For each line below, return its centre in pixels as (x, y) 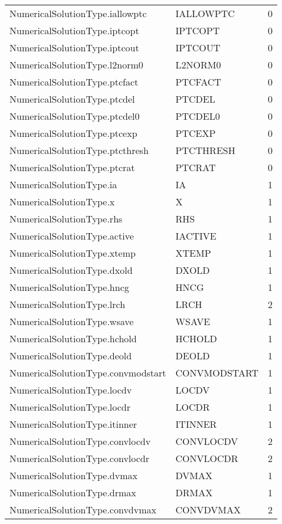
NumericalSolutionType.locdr (70, 407)
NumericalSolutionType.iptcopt (74, 30)
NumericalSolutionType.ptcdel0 (75, 116)
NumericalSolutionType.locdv (71, 390)
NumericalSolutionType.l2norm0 (76, 65)
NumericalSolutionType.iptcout (74, 48)
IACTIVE (196, 236)
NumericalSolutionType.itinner (73, 424)
